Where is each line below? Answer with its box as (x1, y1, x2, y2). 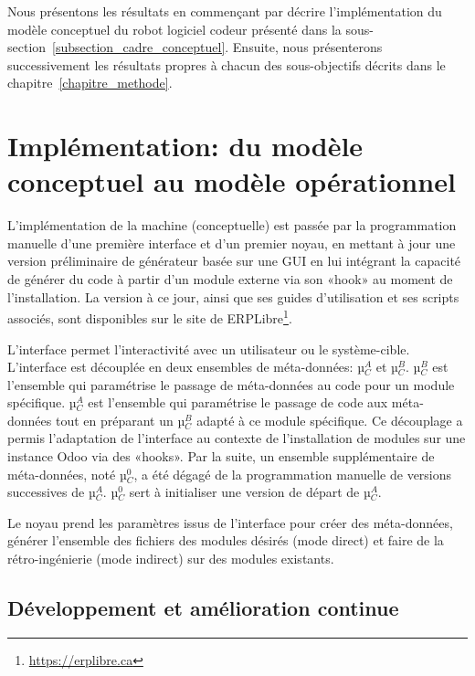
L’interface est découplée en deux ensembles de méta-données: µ (7, 357, 364, 376)
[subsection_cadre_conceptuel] (52, 37, 226, 57)
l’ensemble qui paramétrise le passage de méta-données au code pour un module (7, 375, 455, 394)
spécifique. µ (7, 393, 77, 412)
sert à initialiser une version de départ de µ (129, 482, 371, 502)
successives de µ (7, 482, 96, 502)
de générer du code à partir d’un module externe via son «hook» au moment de (7, 269, 453, 289)
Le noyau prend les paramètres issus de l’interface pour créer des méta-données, (7, 512, 453, 532)
